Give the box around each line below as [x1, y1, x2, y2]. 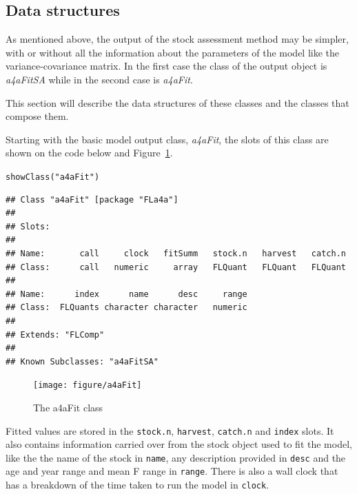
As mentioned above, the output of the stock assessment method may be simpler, [6, 32, 349, 46]
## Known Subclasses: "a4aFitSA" [6, 356, 159, 367]
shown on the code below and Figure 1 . [6, 145, 173, 160]
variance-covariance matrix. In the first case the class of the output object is [6, 59, 327, 73]
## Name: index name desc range [6, 289, 247, 299]
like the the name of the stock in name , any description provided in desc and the [6, 450, 346, 464]
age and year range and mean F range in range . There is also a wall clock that [6, 464, 338, 478]
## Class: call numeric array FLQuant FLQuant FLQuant [6, 262, 346, 272]
